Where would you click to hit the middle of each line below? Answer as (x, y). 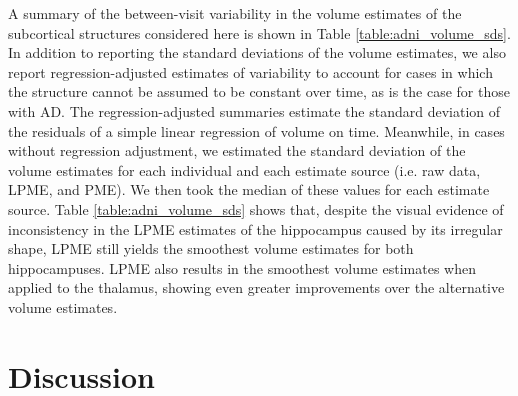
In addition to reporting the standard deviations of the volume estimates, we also (257, 52)
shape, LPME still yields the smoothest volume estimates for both (211, 248)
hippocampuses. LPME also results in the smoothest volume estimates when (242, 267)
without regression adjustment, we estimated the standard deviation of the (237, 150)
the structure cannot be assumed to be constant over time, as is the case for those (259, 91)
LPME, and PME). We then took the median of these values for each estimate (249, 189)
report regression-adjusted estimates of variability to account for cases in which (250, 71)
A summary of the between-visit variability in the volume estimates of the (235, 13)
